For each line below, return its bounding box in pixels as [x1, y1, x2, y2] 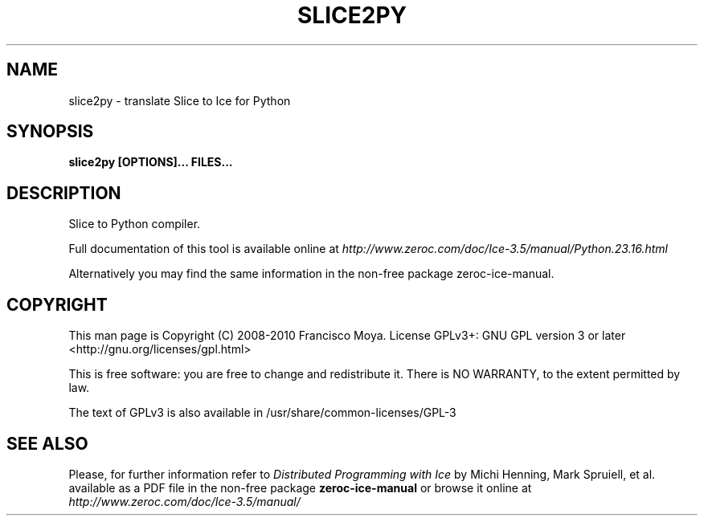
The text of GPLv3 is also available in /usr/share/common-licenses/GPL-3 [68, 406, 456, 420]
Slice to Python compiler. [68, 217, 201, 231]
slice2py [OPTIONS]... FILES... [68, 155, 233, 169]
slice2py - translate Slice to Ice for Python [68, 93, 291, 108]
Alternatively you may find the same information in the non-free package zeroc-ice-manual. [68, 267, 555, 281]
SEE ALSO [6, 433, 88, 454]
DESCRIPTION [6, 182, 121, 203]
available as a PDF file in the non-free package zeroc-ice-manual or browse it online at [68, 480, 532, 495]
